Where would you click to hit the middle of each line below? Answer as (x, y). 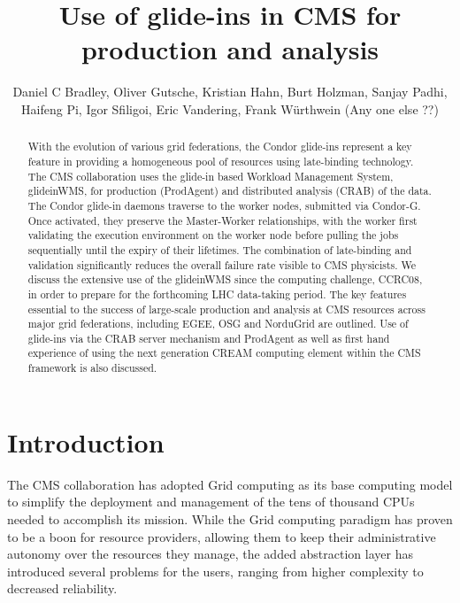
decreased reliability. (62, 588)
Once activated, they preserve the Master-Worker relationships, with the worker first (222, 220)
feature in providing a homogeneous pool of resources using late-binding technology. (221, 161)
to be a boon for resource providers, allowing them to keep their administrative (222, 536)
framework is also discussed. (92, 368)
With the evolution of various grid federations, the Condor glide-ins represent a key (220, 147)
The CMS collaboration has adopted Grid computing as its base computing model (230, 484)
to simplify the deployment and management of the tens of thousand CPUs (211, 502)
